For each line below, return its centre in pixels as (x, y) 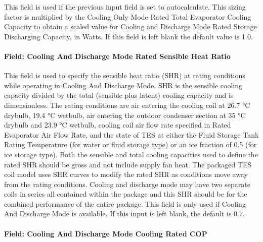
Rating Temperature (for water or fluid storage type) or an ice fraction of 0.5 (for (130, 144)
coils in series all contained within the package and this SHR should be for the (126, 194)
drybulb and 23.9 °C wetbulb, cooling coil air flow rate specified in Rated (118, 125)
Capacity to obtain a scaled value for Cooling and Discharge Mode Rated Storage (130, 26)
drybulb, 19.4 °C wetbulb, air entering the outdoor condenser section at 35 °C (125, 115)
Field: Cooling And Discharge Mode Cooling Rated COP (106, 233)
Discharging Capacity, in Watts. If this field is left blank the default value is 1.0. (128, 36)
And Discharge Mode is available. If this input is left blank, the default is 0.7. (124, 214)
